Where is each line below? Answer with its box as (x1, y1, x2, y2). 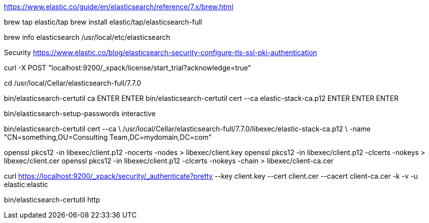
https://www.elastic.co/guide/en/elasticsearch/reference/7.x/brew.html (4, 2, 233, 11)
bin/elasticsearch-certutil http (4, 195, 100, 204)
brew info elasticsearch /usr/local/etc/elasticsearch (4, 33, 170, 41)
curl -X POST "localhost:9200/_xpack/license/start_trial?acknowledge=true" (4, 64, 251, 72)
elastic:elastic (4, 180, 48, 189)
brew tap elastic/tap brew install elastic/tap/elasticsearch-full (4, 18, 202, 26)
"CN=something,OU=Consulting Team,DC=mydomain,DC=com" (4, 133, 212, 141)
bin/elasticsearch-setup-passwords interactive (4, 109, 156, 118)
